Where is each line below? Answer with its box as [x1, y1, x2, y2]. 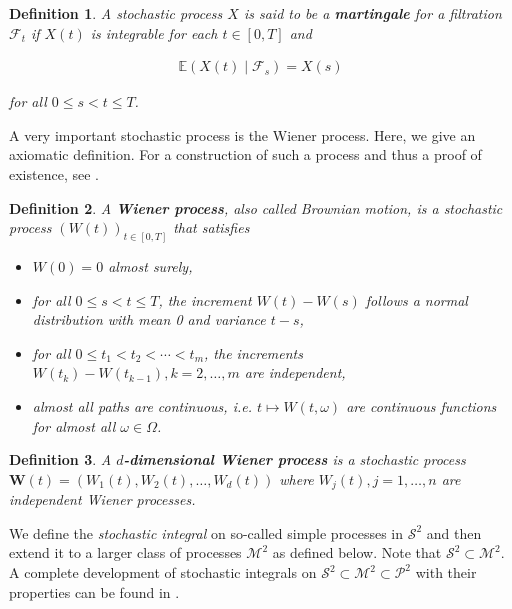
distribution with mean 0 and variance [32, 309, 266, 330]
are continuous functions [346, 396, 497, 417]
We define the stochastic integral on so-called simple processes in [9, 522, 404, 543]
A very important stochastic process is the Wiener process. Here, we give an [9, 124, 476, 145]
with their [415, 562, 477, 583]
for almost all [32, 415, 116, 436]
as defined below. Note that [272, 542, 442, 563]
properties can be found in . [9, 581, 180, 602]
